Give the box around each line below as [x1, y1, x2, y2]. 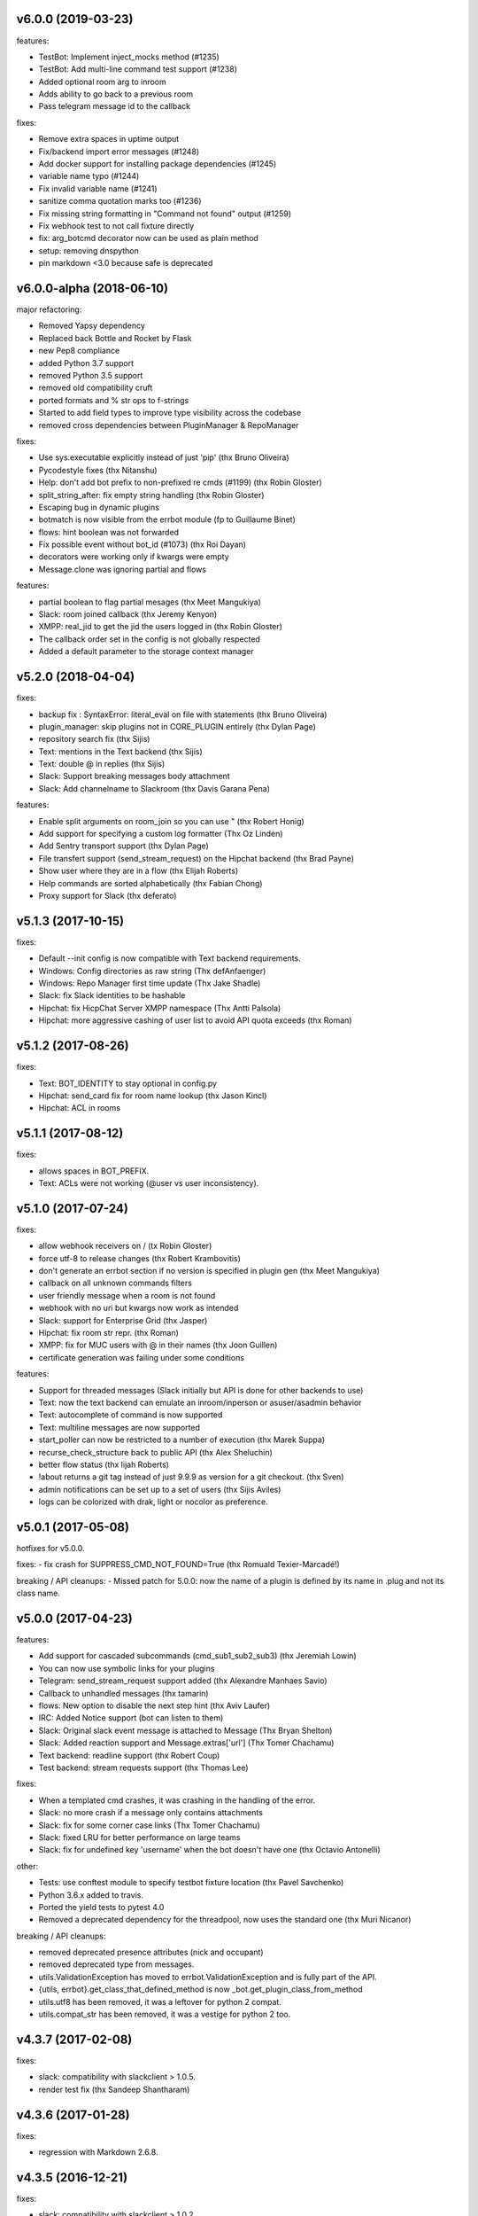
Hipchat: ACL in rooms [38, 1103, 121, 1113]
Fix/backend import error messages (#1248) [38, 146, 200, 157]
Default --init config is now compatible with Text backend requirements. [38, 953, 301, 964]
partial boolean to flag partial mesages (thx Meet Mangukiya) [38, 597, 261, 607]
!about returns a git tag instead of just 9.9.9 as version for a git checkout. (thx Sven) [38, 1471, 344, 1482]
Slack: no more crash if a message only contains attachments [38, 1807, 263, 1818]
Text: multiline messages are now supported [38, 1422, 201, 1432]
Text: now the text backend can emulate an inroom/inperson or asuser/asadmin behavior [38, 1397, 362, 1408]
